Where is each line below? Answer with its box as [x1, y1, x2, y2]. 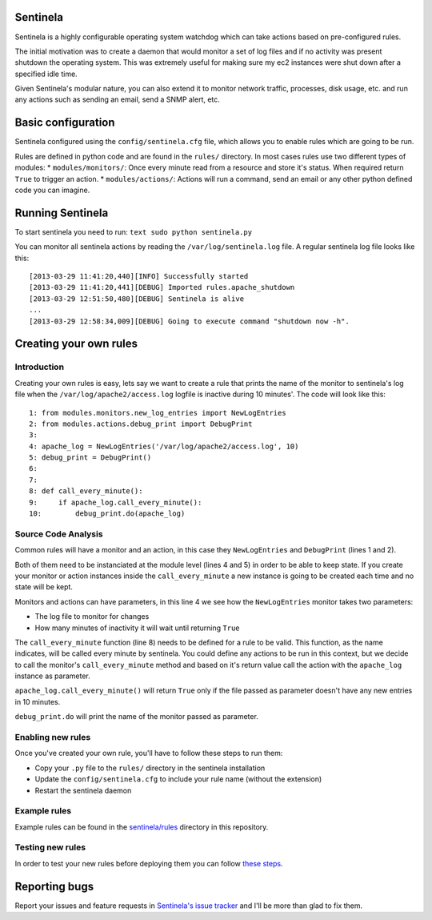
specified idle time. [14, 69, 78, 78]
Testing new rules [14, 842, 86, 853]
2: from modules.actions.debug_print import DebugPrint [29, 419, 253, 428]
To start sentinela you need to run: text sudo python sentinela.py [14, 227, 252, 236]
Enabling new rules [14, 732, 91, 743]
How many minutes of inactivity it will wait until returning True [34, 623, 240, 633]
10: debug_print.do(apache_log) [29, 509, 186, 518]
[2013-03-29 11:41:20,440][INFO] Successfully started [29, 272, 249, 281]
